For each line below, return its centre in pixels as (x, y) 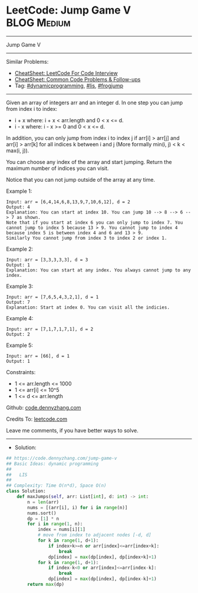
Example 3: (20, 286)
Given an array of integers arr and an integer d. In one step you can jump (95, 102)
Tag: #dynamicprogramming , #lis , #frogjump (69, 86)
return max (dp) (46, 585)
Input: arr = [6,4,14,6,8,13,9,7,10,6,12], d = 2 (68, 202)
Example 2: (20, 249)
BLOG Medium (38, 23)
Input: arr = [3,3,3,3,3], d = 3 (47, 260)
